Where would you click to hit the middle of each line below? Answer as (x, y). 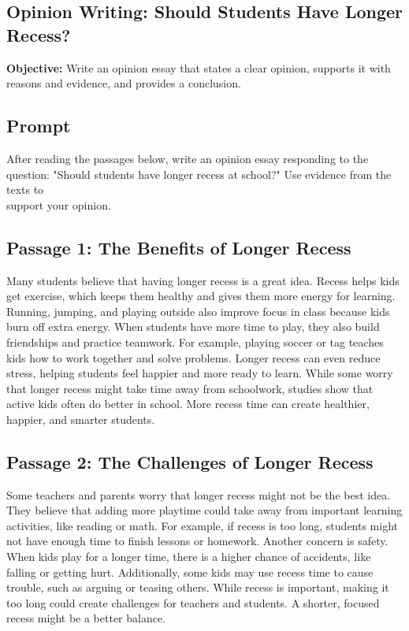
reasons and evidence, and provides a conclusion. (124, 83)
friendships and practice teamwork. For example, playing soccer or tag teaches (195, 341)
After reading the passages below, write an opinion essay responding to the (188, 158)
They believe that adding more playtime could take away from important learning (204, 510)
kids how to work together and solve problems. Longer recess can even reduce (193, 357)
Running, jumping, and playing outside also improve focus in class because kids (198, 311)
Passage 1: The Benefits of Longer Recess (179, 247)
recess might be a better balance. (86, 618)
